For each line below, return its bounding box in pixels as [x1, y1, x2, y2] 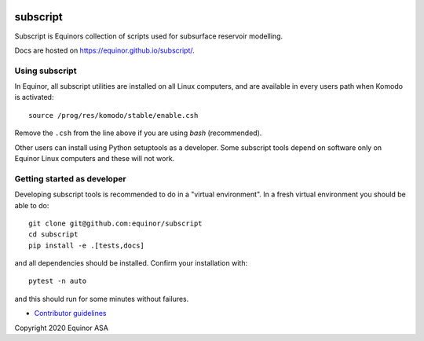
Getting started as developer [14, 173, 126, 184]
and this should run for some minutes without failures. [14, 294, 189, 303]
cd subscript [28, 230, 79, 239]
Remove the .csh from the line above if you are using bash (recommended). [14, 128, 262, 137]
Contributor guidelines [34, 309, 107, 318]
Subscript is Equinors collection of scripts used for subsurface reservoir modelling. [14, 31, 283, 41]
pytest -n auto [28, 277, 87, 286]
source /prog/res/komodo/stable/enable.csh [28, 111, 199, 119]
